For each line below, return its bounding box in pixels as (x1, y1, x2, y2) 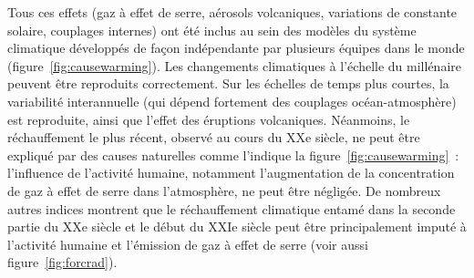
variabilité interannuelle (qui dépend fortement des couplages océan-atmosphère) (7, 91, 457, 110)
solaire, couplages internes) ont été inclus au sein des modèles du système (7, 20, 417, 39)
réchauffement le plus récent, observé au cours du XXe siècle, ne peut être (7, 128, 420, 147)
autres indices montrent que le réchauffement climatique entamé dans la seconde (7, 199, 456, 218)
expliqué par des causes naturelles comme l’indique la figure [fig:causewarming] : (7, 145, 459, 164)
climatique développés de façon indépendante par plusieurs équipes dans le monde (7, 38, 465, 57)
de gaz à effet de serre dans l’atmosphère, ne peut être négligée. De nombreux (7, 180, 441, 200)
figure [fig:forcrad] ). (7, 252, 118, 272)
